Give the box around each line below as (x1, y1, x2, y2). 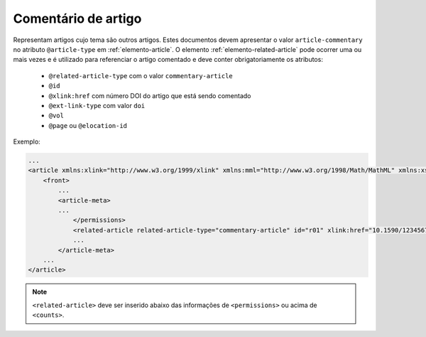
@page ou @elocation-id (48, 121, 128, 129)
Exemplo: (13, 137, 40, 146)
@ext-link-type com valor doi (48, 101, 146, 109)
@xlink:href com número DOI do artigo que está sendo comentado (48, 91, 251, 100)
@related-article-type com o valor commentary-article (48, 71, 234, 80)
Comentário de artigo (13, 11, 142, 26)
